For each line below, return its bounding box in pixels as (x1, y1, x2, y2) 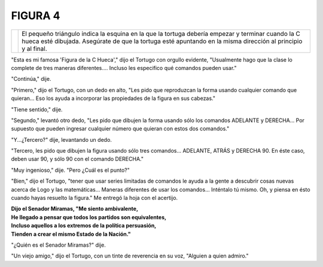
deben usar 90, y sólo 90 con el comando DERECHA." (11, 156, 144, 163)
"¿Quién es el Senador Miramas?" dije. (11, 241, 106, 248)
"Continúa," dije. (11, 75, 51, 83)
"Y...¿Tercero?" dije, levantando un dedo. (11, 136, 112, 143)
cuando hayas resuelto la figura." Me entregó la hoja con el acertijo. (11, 195, 178, 202)
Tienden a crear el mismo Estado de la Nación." (11, 230, 131, 238)
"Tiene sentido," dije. (11, 105, 63, 113)
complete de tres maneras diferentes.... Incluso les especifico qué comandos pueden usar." (11, 64, 237, 71)
